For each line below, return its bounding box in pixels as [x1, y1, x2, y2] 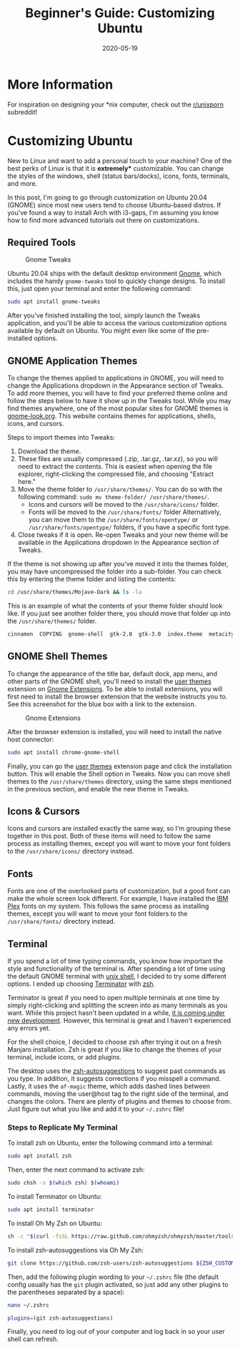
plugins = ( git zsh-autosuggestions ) [7, 1314, 114, 1322]
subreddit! [7, 107, 38, 116]
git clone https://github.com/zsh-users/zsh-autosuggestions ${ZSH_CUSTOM [7, 1260, 235, 1267]
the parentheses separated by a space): [7, 1288, 125, 1296]
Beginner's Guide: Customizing [24, 5, 216, 21]
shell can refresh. [7, 1335, 59, 1343]
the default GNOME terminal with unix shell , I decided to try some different [7, 972, 227, 980]
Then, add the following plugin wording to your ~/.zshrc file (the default [7, 1273, 219, 1281]
